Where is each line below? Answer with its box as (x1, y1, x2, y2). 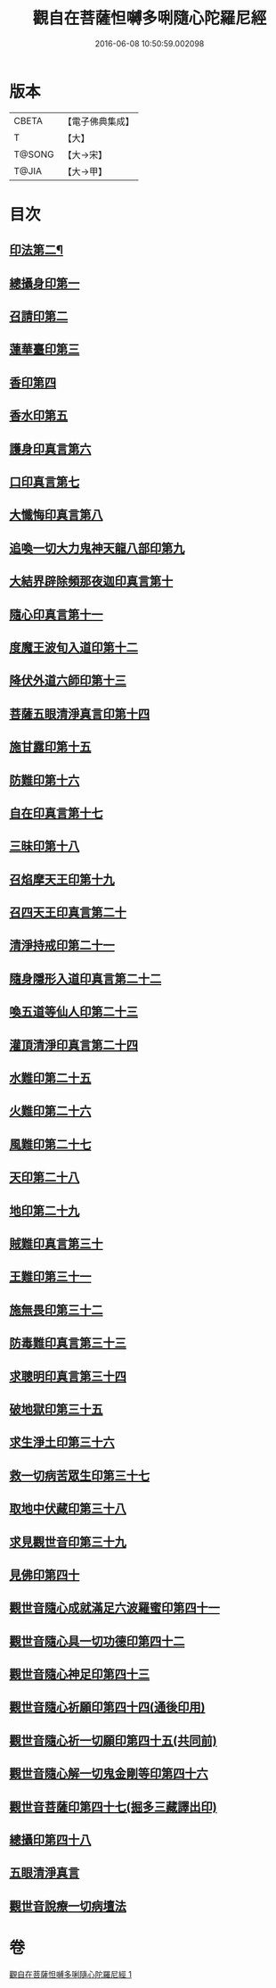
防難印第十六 (9, 773, 80, 788)
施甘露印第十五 (9, 740, 92, 755)
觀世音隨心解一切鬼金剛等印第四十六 (9, 1766, 208, 1781)
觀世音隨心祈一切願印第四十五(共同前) (9, 1733, 217, 1748)
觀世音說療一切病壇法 (9, 1898, 126, 1914)
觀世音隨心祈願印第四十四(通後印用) (9, 1700, 206, 1715)
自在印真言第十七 (9, 805, 103, 821)
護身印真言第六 (9, 441, 92, 456)
